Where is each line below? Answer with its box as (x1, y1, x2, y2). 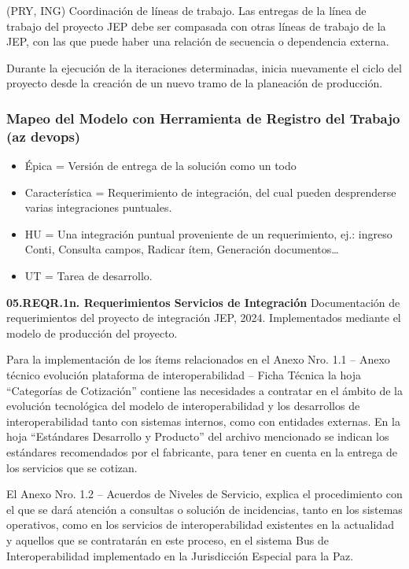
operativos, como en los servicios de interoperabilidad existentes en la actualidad (6, 516, 394, 533)
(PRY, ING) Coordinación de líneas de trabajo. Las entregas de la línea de (6, 2, 367, 18)
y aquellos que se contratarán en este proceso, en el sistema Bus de (6, 531, 329, 548)
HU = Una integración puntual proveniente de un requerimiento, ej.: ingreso (24, 225, 392, 242)
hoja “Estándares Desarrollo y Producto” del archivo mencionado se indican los (6, 428, 389, 445)
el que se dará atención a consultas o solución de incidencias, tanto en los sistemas (6, 501, 403, 517)
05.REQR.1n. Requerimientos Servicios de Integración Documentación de (6, 294, 400, 310)
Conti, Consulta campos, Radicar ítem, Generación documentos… (24, 241, 339, 257)
